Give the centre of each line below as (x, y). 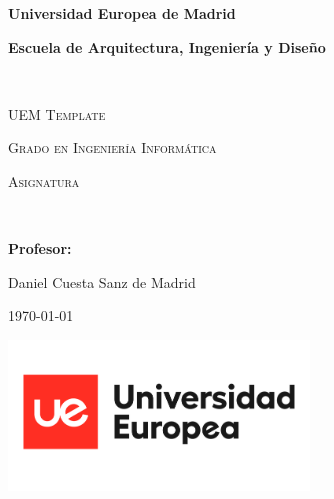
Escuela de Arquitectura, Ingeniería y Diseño (167, 46)
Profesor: (40, 248)
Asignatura (44, 180)
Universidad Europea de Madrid (122, 13)
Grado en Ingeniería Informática (112, 147)
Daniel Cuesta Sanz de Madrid (102, 281)
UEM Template (57, 113)
